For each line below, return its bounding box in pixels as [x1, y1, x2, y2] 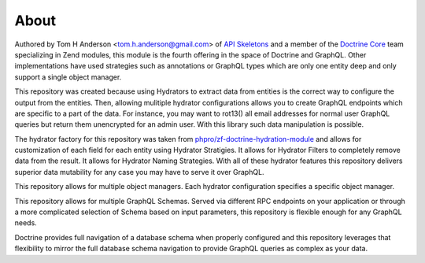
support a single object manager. [14, 72, 122, 82]
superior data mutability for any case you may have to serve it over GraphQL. [14, 167, 264, 176]
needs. [14, 218, 37, 228]
